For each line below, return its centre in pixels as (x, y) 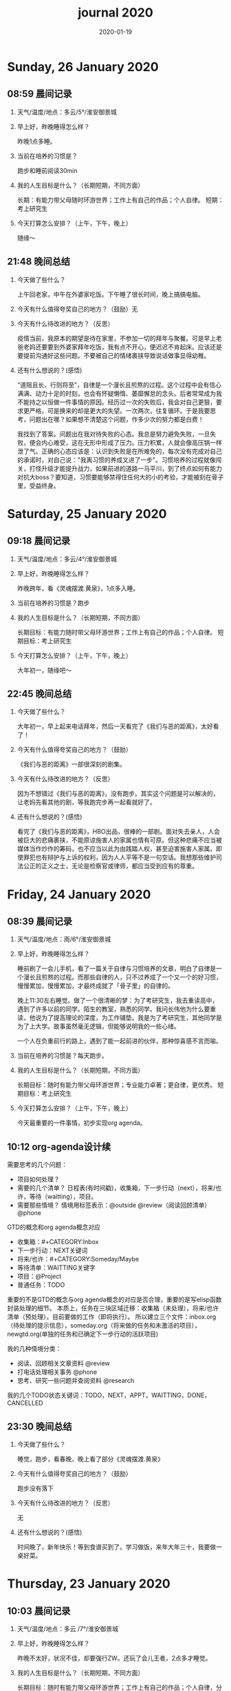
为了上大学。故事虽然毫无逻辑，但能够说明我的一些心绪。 (98, 1026)
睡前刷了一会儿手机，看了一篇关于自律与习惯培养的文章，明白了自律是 (117, 969)
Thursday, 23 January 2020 (89, 1584)
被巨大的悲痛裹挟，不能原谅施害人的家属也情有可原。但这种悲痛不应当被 (119, 840)
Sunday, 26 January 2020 (83, 67)
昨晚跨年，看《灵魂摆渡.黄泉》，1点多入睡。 (78, 588)
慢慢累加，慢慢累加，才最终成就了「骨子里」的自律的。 (95, 986)
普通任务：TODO (41, 1285)
